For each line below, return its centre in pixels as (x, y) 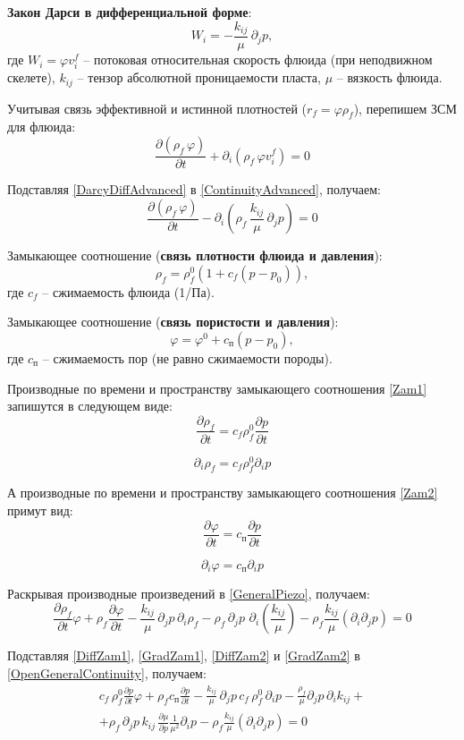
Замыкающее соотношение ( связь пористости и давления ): (173, 322)
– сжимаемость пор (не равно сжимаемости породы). (187, 357)
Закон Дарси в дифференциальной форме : (130, 12)
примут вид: (40, 510)
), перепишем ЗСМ (405, 108)
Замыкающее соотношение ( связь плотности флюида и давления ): (195, 255)
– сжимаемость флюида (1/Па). (128, 291)
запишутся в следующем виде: (90, 406)
